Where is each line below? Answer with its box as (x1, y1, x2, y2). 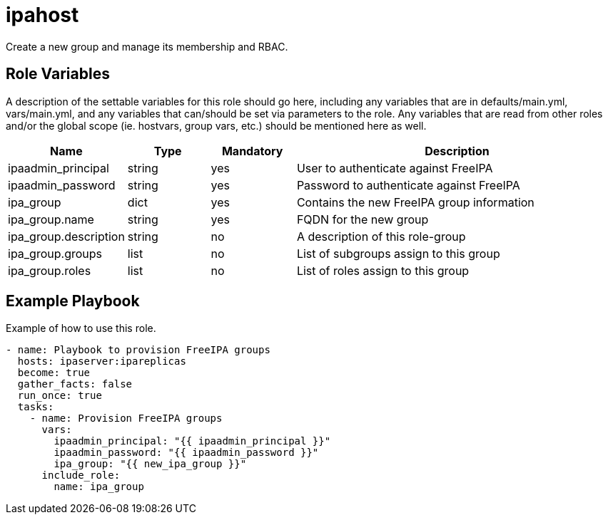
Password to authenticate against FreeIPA (296, 177, 520, 192)
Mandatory (221, 143, 283, 158)
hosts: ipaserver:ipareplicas (17, 355, 186, 368)
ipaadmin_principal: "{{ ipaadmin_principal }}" (54, 435, 331, 447)
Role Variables (6, 65, 110, 83)
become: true (17, 367, 91, 379)
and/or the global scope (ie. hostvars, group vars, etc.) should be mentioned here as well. (6, 119, 427, 132)
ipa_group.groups (8, 246, 103, 261)
